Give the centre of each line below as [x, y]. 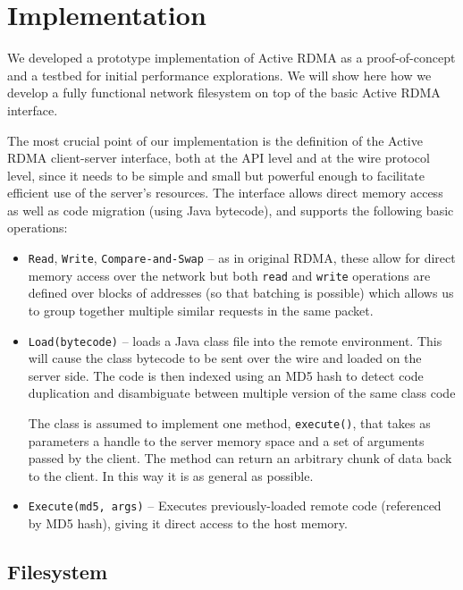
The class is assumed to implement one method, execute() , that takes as [229, 423]
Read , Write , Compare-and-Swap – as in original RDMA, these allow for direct [242, 258]
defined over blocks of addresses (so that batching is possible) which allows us [241, 293]
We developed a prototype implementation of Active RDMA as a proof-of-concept [231, 58]
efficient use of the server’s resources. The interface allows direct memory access [225, 193]
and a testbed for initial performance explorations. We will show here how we [219, 75]
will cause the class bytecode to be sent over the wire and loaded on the [225, 358]
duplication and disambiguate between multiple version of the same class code [242, 393]
